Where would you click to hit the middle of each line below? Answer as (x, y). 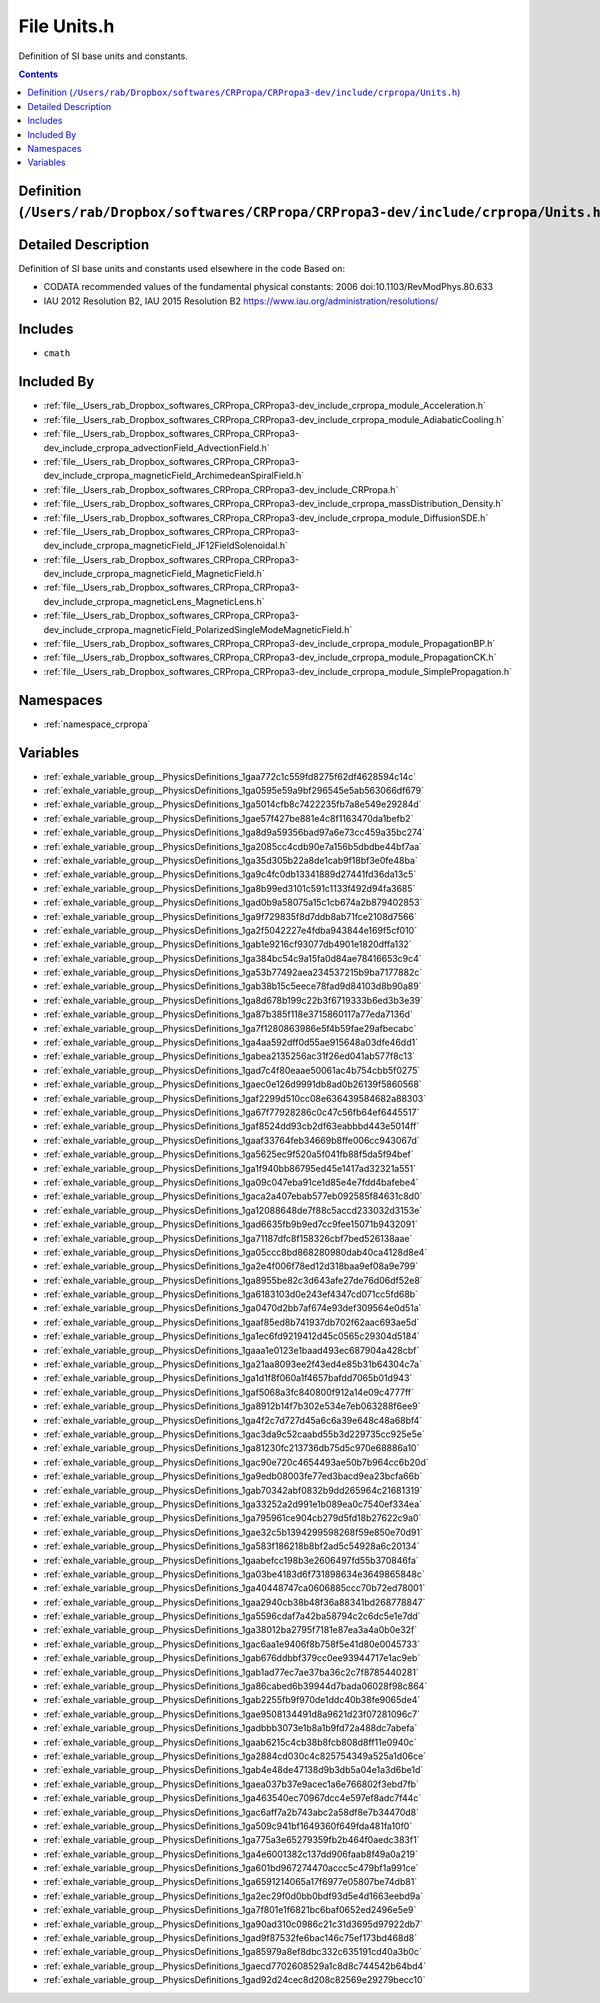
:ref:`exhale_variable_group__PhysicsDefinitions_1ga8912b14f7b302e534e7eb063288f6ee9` (232, 1406)
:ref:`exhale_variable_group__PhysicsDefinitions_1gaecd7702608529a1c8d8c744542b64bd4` (235, 1966)
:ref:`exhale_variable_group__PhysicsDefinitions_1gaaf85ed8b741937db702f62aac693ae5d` (231, 1322)
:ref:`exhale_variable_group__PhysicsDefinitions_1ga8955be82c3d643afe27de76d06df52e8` (233, 1280)
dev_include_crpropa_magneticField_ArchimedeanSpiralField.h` (174, 476)
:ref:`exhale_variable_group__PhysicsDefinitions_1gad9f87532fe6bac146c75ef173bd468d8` (230, 1938)
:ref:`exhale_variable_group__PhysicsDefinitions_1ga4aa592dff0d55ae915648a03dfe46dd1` (231, 1042)
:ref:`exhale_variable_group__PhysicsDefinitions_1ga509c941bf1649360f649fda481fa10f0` (228, 1826)
